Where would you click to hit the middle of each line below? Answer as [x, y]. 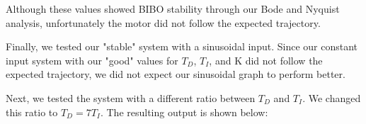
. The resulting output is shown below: [184, 112]
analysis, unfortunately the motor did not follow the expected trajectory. [163, 22]
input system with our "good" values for [92, 60]
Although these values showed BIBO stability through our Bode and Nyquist [173, 9]
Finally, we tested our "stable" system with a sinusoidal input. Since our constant [182, 46]
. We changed [332, 97]
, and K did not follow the [266, 60]
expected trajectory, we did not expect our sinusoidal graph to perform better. [176, 74]
